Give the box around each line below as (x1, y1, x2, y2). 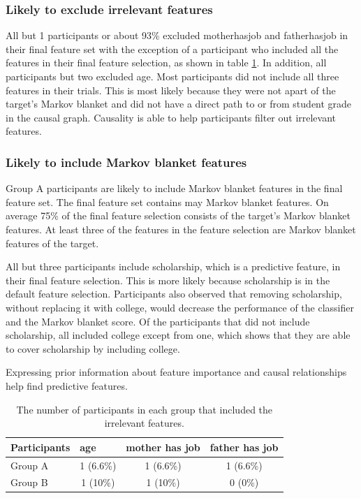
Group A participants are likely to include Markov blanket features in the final (6, 181, 343, 196)
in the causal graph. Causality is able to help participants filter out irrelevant (6, 110, 337, 124)
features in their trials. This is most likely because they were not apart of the (6, 82, 336, 97)
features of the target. (6, 235, 99, 250)
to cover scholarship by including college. (6, 341, 180, 356)
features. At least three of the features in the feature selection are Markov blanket (6, 221, 356, 236)
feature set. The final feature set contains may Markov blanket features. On (6, 194, 329, 209)
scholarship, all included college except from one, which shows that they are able (6, 328, 351, 342)
